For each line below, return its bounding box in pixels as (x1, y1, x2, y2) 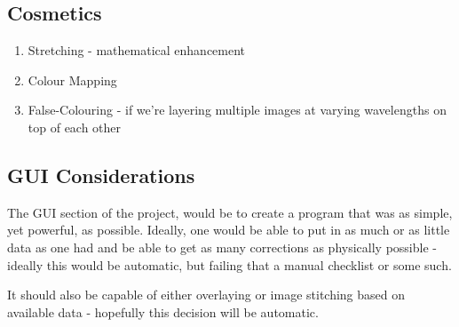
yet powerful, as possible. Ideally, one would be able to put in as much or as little (7, 220, 450, 239)
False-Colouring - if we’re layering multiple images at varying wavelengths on (28, 100, 447, 119)
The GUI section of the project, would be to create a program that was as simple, (7, 203, 453, 221)
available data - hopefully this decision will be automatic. (7, 302, 319, 321)
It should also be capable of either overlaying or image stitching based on (7, 285, 406, 304)
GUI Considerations (7, 161, 195, 188)
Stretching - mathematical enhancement (28, 41, 246, 60)
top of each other (28, 117, 122, 136)
